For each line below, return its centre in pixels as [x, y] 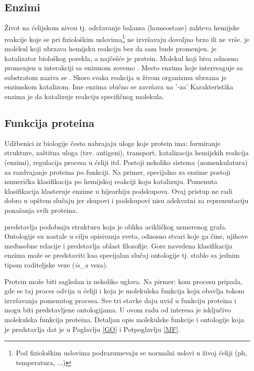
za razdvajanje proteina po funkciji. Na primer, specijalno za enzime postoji [117, 172]
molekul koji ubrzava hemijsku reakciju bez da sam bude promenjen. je [110, 49]
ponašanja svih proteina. [41, 210]
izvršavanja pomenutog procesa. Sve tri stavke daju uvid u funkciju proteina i [120, 300]
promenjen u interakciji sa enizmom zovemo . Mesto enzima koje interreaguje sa [124, 68]
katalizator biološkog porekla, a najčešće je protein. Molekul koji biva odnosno [121, 58]
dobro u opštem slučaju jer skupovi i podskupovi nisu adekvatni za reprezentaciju [127, 200]
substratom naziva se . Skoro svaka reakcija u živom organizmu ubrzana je [116, 77]
